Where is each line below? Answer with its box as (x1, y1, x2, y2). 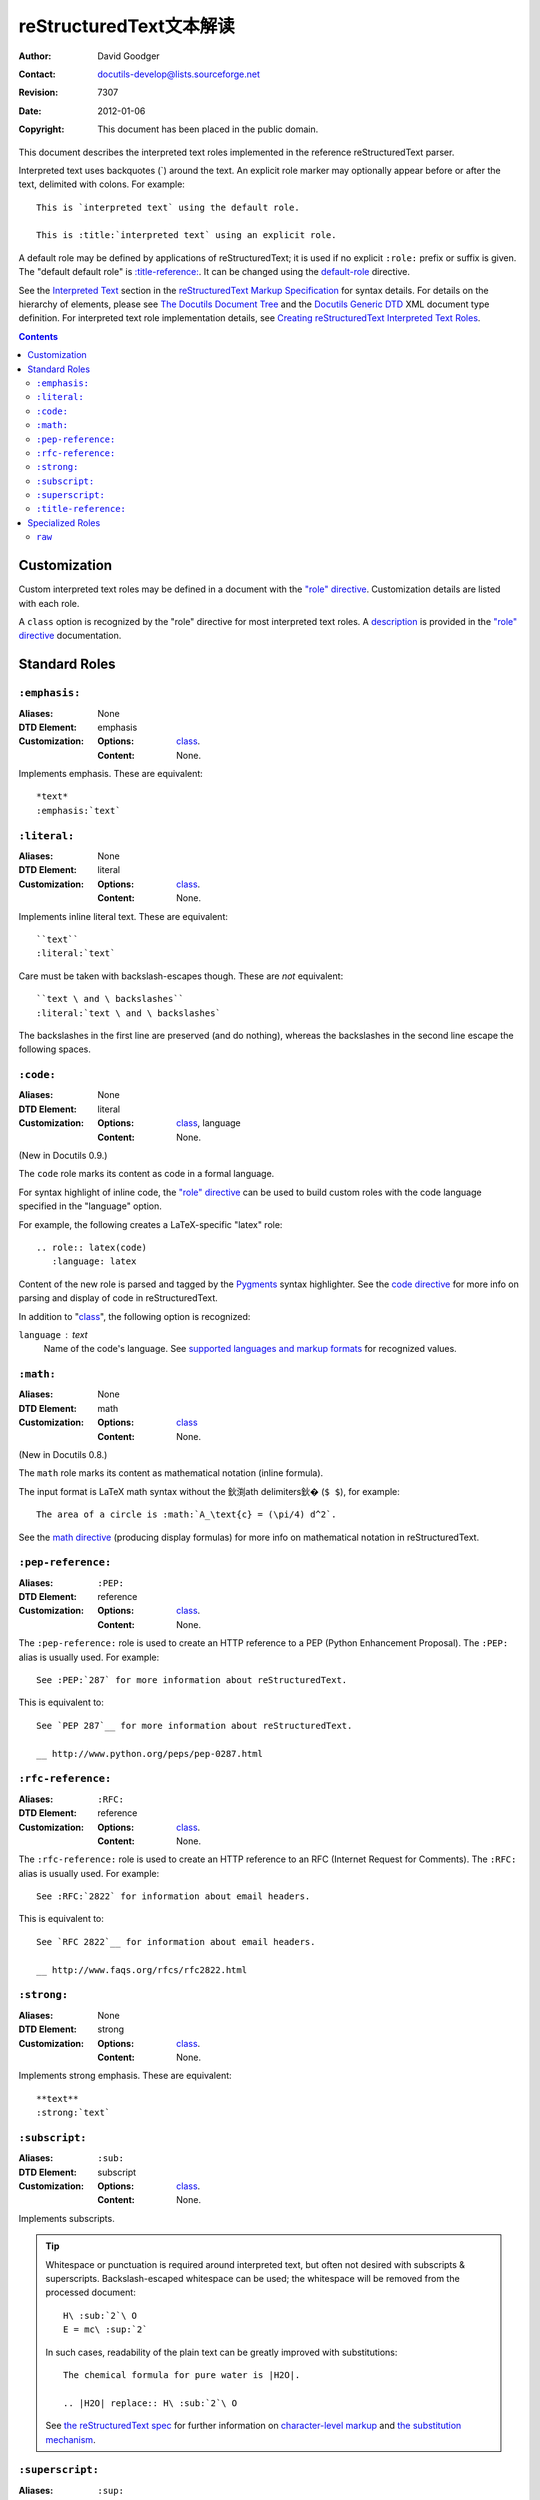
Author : (18, 50, 52, 62)
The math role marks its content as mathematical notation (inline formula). (18, 1467, 324, 1479)
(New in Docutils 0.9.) (18, 1149, 108, 1161)
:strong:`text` (36, 2107, 111, 2119)
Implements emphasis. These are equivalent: (18, 768, 204, 780)
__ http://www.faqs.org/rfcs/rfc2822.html (36, 1964, 248, 1975)
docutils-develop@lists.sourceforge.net (97, 68, 260, 80)
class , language (176, 1117, 241, 1129)
